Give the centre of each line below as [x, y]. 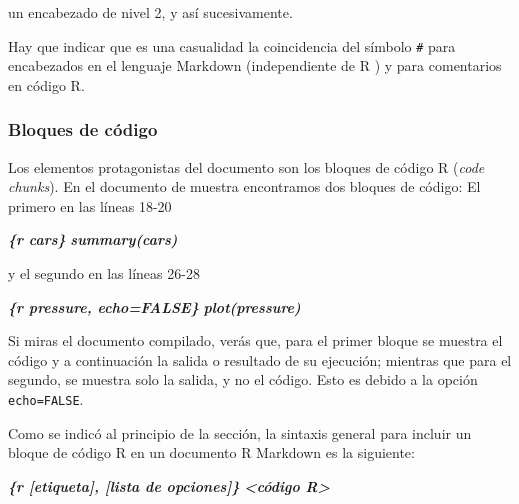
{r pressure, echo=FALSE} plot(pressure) [154, 306]
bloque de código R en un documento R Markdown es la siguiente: [211, 452]
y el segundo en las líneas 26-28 [104, 273]
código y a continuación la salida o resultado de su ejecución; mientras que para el [260, 359]
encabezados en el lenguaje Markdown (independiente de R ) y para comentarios [255, 65]
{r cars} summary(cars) [93, 239]
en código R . [46, 84]
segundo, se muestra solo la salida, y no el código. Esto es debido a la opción [243, 379]
